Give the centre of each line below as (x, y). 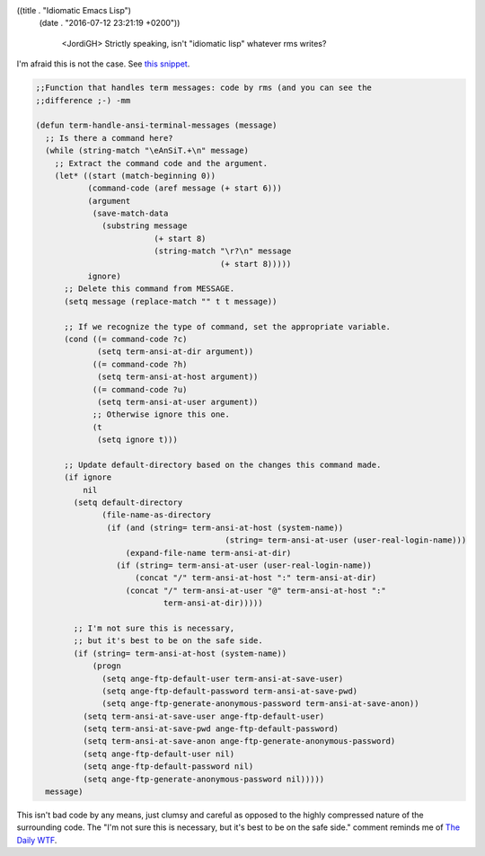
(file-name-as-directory (156, 515)
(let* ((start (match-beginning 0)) (135, 176)
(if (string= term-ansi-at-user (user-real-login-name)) (244, 565)
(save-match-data (130, 214)
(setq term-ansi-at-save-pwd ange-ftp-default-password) (211, 729)
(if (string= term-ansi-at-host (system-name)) (180, 653)
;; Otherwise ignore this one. (161, 415)
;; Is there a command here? (110, 138)
